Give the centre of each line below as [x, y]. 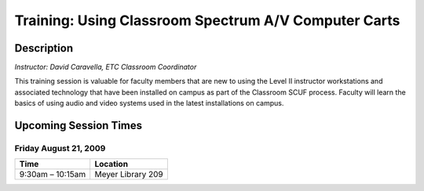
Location [111, 164]
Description [44, 48]
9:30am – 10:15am [53, 175]
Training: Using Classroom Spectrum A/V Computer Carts [207, 20]
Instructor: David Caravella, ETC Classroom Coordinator [106, 67]
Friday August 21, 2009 [60, 149]
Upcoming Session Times [79, 126]
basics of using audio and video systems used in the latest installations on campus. [149, 103]
